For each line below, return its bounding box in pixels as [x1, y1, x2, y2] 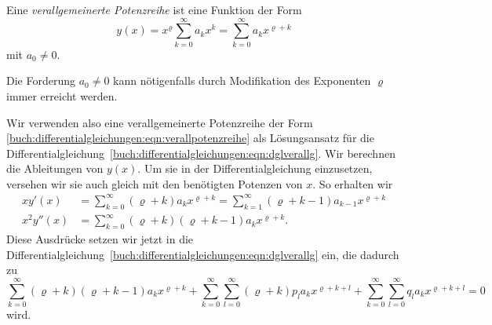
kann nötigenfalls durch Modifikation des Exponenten [113, 72, 371, 89]
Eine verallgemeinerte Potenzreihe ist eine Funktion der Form [6, 2, 302, 17]
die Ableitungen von [6, 160, 104, 177]
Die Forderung [6, 72, 75, 89]
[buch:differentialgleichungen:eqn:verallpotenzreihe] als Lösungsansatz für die [6, 130, 374, 146]
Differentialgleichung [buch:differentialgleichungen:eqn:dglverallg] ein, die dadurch [6, 246, 399, 262]
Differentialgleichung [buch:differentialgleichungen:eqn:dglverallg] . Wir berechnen [6, 144, 395, 161]
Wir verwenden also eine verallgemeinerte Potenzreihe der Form [6, 114, 313, 130]
